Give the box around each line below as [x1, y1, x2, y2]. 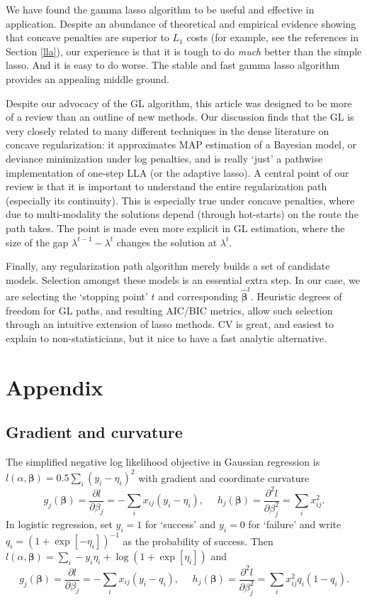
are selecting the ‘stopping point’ [6, 289, 148, 303]
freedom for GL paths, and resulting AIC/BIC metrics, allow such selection [6, 302, 333, 317]
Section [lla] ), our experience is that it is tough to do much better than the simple [6, 43, 362, 58]
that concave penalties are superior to [6, 30, 169, 45]
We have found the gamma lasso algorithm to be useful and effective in [6, 2, 315, 16]
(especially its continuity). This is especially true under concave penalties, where [6, 192, 355, 207]
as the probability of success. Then [123, 533, 273, 548]
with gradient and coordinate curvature [138, 470, 310, 485]
